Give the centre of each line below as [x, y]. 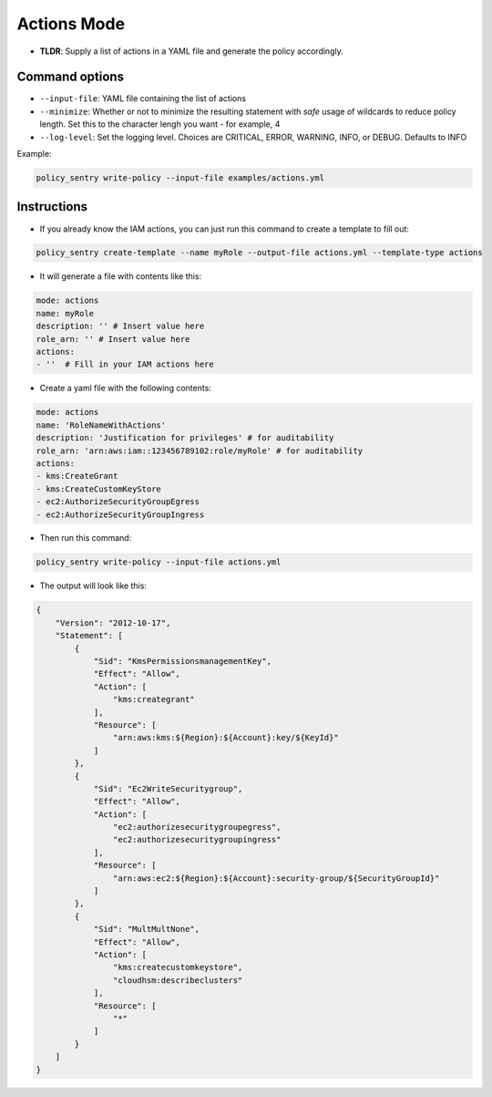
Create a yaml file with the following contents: [125, 388]
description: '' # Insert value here [120, 326]
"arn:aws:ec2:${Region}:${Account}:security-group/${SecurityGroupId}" [276, 878]
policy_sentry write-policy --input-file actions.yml [159, 562]
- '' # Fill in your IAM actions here [125, 364]
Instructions [52, 207]
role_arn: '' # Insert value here [113, 339]
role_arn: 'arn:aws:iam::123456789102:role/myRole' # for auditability [200, 450]
